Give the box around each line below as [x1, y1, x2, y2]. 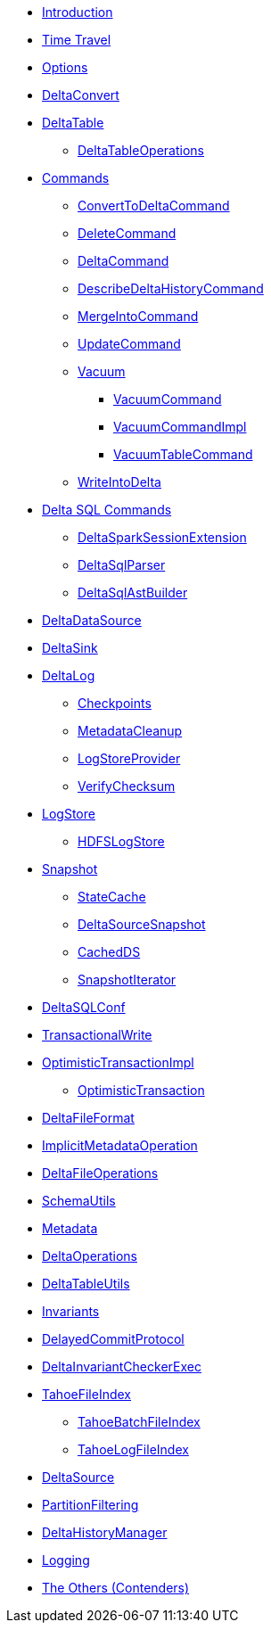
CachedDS [78, 944, 141, 959]
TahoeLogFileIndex [78, 1442, 189, 1457]
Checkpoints [78, 696, 152, 711]
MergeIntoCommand [78, 309, 199, 324]
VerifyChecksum [78, 778, 176, 794]
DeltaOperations [42, 1248, 137, 1264]
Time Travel [42, 32, 111, 47]
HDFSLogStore [78, 834, 165, 849]
